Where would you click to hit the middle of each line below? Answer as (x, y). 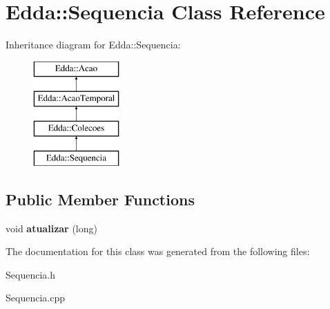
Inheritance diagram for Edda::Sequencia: (93, 45)
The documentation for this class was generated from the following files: (158, 251)
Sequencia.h (30, 274)
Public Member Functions (100, 199)
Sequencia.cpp (35, 298)
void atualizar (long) (51, 228)
